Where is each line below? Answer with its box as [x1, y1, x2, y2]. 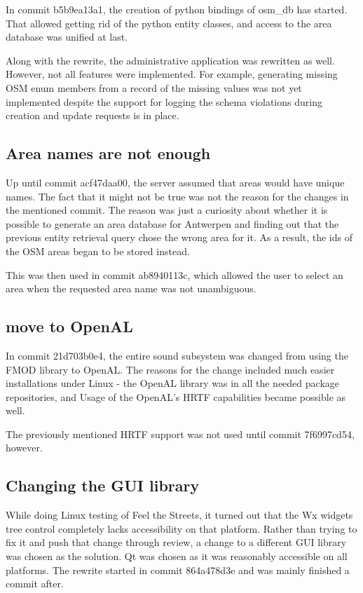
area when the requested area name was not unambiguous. [6, 281, 256, 296]
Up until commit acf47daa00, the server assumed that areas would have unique [6, 175, 345, 189]
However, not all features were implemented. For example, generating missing [6, 67, 338, 81]
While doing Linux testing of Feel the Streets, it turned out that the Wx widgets [6, 507, 353, 522]
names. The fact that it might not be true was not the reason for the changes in [6, 189, 349, 203]
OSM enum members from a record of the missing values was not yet [6, 80, 302, 95]
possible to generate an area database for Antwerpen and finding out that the [6, 216, 339, 231]
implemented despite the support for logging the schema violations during [6, 94, 322, 109]
